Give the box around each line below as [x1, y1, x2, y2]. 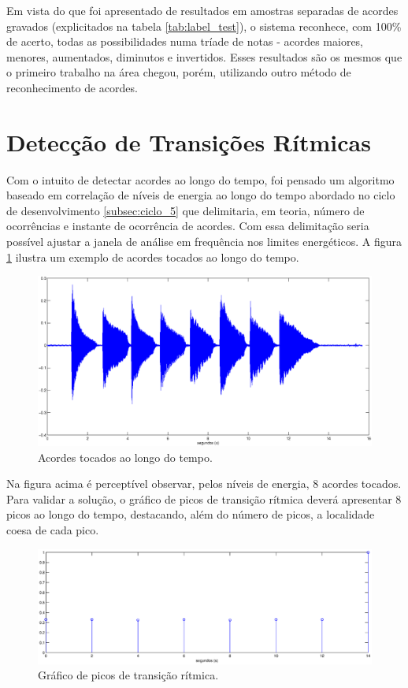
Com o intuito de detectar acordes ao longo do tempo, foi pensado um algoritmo [6, 171, 395, 188]
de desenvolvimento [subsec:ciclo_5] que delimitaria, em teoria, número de [6, 202, 365, 218]
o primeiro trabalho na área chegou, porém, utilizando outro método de [6, 64, 351, 80]
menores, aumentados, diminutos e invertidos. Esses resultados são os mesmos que [6, 48, 402, 65]
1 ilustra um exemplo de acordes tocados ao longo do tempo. [6, 248, 299, 265]
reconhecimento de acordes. [6, 79, 138, 95]
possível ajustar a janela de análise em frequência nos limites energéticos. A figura [6, 233, 402, 250]
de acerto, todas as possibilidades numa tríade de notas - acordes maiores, [6, 33, 364, 50]
